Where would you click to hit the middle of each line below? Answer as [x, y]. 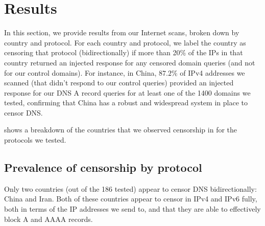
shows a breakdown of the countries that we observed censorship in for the [121, 130]
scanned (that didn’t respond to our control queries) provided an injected [119, 83]
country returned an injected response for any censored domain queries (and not [130, 62]
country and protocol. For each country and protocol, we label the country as [125, 42]
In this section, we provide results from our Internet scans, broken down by [122, 32]
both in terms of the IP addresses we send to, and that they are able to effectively [132, 209]
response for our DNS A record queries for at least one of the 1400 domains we [127, 92]
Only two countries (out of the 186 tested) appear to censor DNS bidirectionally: [130, 188]
